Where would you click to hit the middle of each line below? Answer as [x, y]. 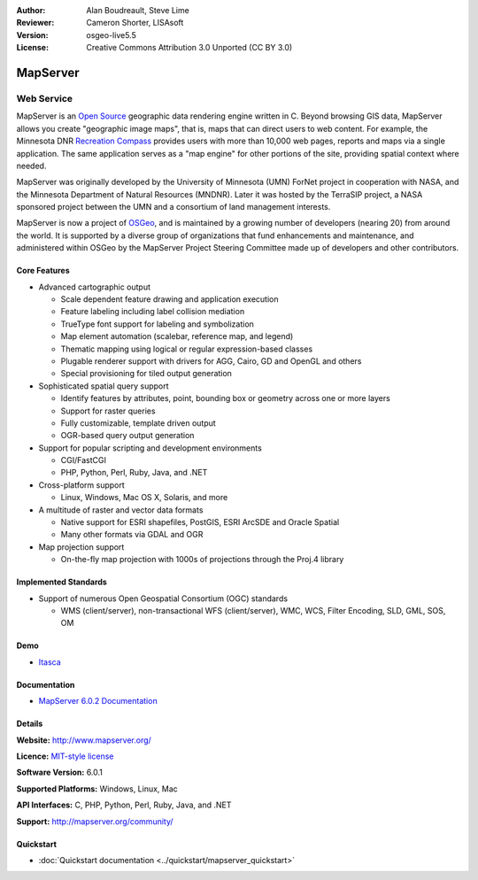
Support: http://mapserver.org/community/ [95, 821]
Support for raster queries [108, 411]
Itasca [50, 662]
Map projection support [81, 547]
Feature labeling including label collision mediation [153, 312]
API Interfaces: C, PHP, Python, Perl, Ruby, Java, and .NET [124, 805]
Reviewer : [35, 23]
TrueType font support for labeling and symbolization [157, 324]
